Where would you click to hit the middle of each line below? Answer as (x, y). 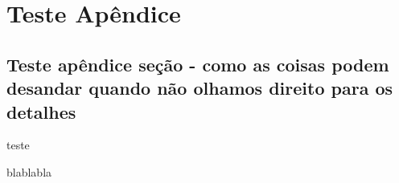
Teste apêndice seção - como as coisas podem (198, 64)
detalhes (41, 111)
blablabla (29, 171)
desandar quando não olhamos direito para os (200, 88)
